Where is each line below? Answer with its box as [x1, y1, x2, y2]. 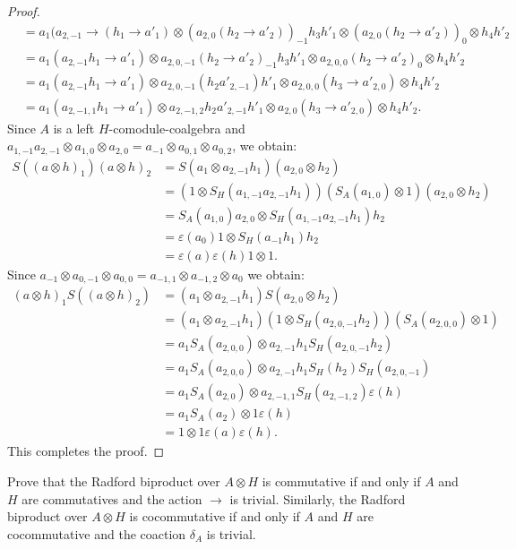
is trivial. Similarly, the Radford [229, 489, 406, 508]
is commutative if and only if [262, 471, 421, 490]
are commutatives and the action [21, 489, 202, 508]
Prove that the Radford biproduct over [7, 471, 220, 490]
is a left [53, 118, 95, 137]
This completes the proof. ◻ [7, 442, 165, 460]
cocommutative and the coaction [7, 524, 186, 543]
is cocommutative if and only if [129, 507, 300, 526]
